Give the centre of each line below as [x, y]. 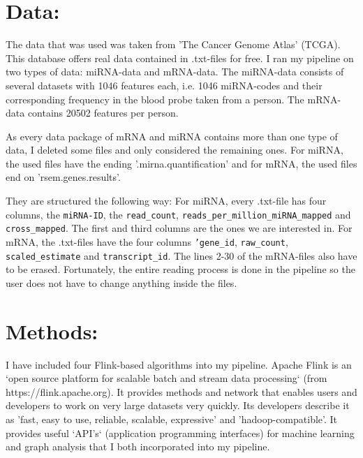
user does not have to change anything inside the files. [121, 282]
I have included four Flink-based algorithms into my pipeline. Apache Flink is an [179, 364]
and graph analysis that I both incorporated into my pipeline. [138, 446]
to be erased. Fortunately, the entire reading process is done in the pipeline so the [180, 269]
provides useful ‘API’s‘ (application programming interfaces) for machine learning [180, 433]
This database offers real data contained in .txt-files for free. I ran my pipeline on [180, 58]
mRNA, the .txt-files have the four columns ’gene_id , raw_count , [147, 241]
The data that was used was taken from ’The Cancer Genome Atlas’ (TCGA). [173, 44]
